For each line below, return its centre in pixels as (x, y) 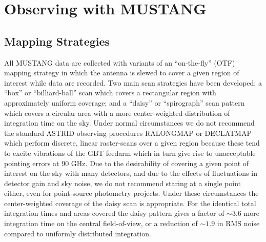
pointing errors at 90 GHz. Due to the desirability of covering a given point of (127, 163)
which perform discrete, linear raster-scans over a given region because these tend (132, 143)
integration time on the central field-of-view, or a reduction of (101, 223)
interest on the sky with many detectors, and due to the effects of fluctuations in (131, 173)
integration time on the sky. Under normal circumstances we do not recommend (129, 123)
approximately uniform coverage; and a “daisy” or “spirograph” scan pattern (125, 102)
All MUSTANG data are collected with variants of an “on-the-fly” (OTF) (120, 62)
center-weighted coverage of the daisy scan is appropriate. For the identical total (130, 203)
